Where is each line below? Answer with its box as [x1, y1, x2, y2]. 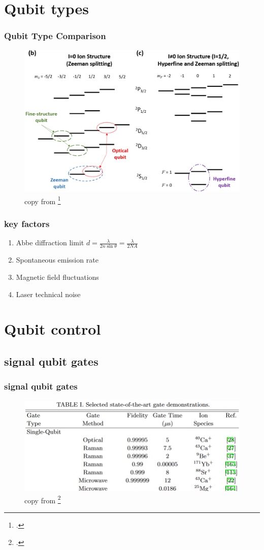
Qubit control [4, 318, 101, 339]
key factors [4, 217, 50, 230]
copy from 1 [24, 194, 61, 206]
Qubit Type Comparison [4, 29, 106, 42]
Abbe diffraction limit [16, 237, 84, 248]
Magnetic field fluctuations [16, 272, 99, 282]
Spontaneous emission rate [16, 254, 98, 265]
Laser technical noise [16, 288, 81, 299]
